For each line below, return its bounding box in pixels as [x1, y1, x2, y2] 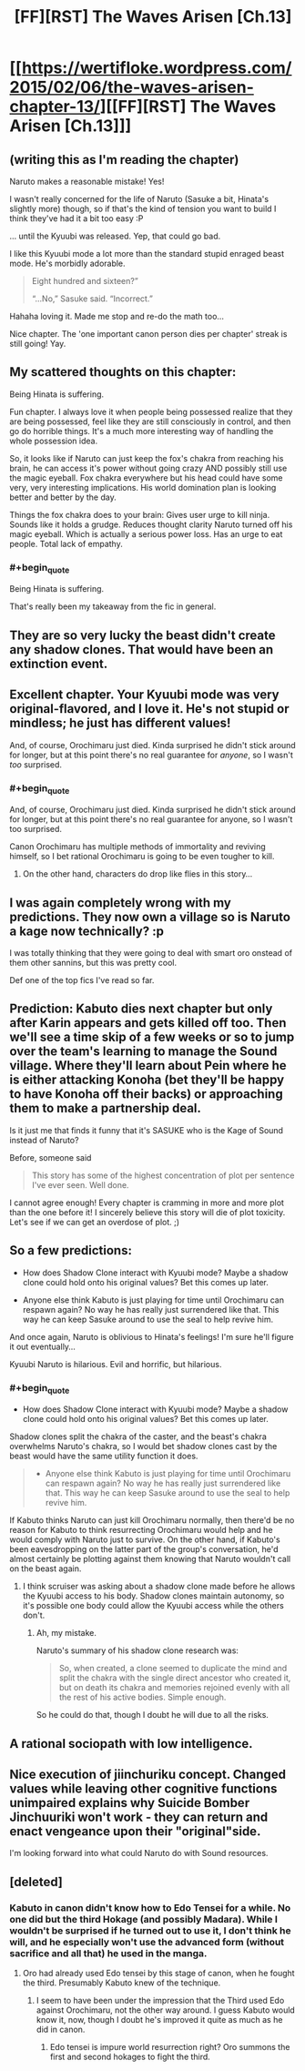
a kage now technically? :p [9, 923, 164, 939]
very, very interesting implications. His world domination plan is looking [9, 482, 277, 492]
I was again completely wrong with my [9, 895, 232, 910]
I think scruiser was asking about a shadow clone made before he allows [22, 1581, 296, 1592]
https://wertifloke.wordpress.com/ [21, 57, 292, 78]
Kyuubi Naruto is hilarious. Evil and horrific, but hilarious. [9, 1358, 222, 1369]
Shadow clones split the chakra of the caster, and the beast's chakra [9, 1431, 267, 1442]
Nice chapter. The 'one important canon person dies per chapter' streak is [9, 329, 288, 339]
